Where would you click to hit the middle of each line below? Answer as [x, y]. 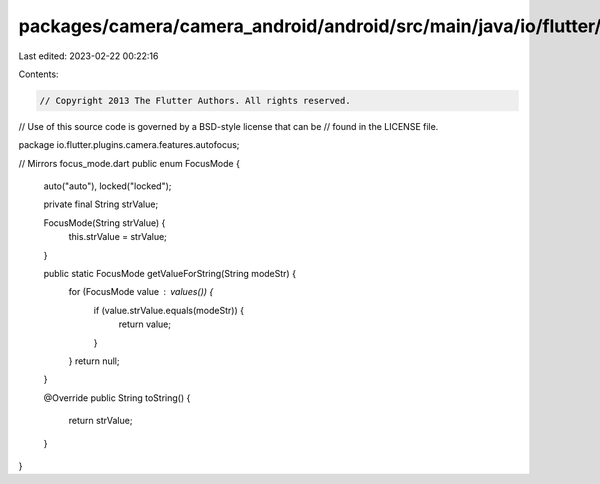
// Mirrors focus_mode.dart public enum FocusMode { [129, 163]
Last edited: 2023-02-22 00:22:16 [88, 56]
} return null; [94, 361]
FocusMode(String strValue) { [104, 222]
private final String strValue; [101, 204]
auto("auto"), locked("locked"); [107, 186]
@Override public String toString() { [117, 397]
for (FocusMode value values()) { [141, 292]
